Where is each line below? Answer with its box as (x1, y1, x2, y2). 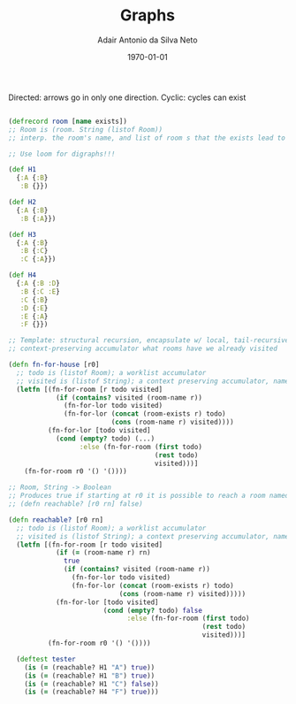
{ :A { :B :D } (16, 279, 61, 288)
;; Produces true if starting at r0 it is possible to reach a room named (8, 492, 290, 501)
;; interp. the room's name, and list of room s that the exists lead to (8, 134, 286, 142)
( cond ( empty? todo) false (102, 606, 202, 615)
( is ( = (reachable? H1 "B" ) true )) (24, 671, 156, 680)
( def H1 (8, 165, 37, 174)
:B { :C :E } (19, 287, 61, 296)
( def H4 (8, 271, 37, 279)
